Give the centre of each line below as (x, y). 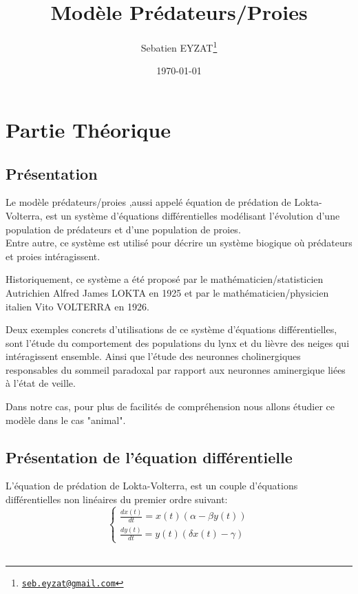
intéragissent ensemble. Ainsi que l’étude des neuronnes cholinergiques (153, 356)
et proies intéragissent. (53, 256)
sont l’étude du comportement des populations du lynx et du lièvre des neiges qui (178, 342)
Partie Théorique (88, 129)
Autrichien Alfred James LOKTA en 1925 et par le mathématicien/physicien (167, 292)
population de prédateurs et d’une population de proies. (123, 229)
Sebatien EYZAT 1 (179, 46)
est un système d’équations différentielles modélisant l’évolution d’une (193, 215)
